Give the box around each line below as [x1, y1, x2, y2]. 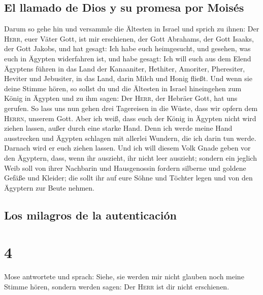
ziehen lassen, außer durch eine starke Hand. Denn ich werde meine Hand [4, 123, 233, 133]
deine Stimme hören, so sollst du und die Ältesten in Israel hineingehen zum [4, 83, 242, 93]
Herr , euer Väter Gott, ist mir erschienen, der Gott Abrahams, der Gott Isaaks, [4, 33, 254, 44]
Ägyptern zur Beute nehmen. [4, 182, 94, 193]
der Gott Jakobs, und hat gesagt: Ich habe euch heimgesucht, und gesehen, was [4, 43, 251, 54]
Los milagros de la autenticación [4, 207, 177, 223]
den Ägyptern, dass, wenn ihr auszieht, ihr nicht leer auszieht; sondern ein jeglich [4, 152, 257, 163]
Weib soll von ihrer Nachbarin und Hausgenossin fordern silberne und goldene [4, 162, 246, 173]
